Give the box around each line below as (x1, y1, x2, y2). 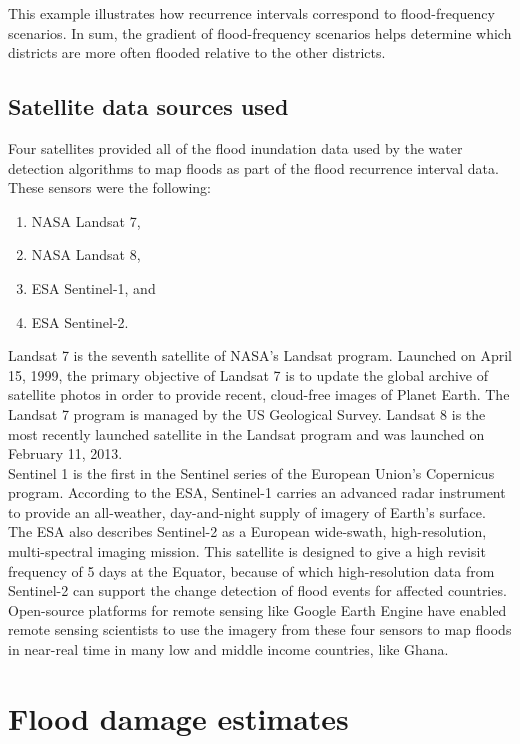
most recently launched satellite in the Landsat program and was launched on (8, 423, 485, 444)
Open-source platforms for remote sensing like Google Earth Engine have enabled (8, 599, 507, 620)
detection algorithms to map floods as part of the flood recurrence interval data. (8, 157, 499, 178)
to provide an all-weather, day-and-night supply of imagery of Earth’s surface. (8, 501, 486, 522)
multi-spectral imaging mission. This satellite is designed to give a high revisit (8, 541, 486, 562)
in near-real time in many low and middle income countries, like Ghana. (8, 639, 449, 660)
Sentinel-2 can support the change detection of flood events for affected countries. (8, 580, 507, 601)
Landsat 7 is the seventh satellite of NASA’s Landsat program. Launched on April (8, 345, 512, 366)
